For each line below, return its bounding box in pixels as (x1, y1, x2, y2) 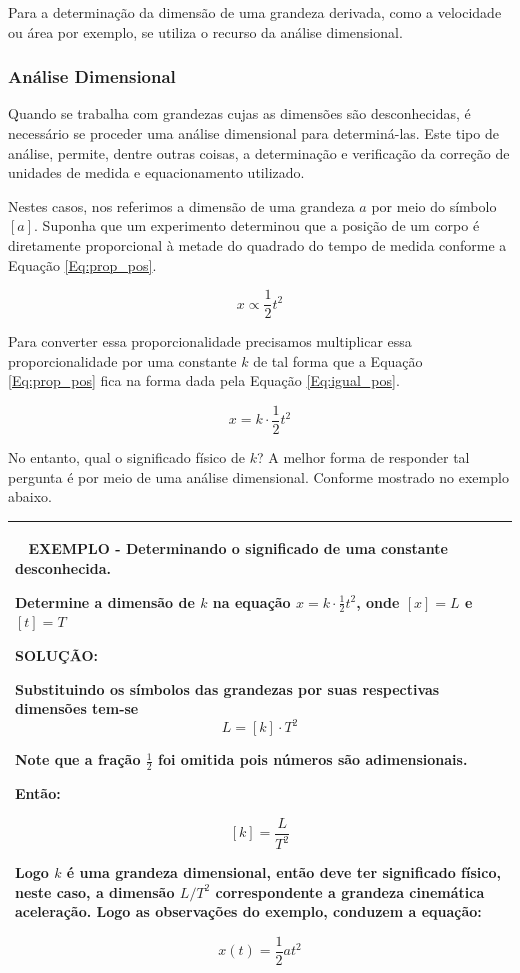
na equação (212, 591, 291, 612)
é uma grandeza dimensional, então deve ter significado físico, (66, 862, 501, 883)
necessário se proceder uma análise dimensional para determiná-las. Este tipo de (8, 123, 499, 143)
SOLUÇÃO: (15, 644, 99, 665)
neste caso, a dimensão (15, 881, 175, 902)
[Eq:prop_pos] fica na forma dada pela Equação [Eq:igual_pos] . (8, 370, 400, 391)
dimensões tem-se (15, 698, 139, 719)
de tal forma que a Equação (253, 350, 423, 371)
